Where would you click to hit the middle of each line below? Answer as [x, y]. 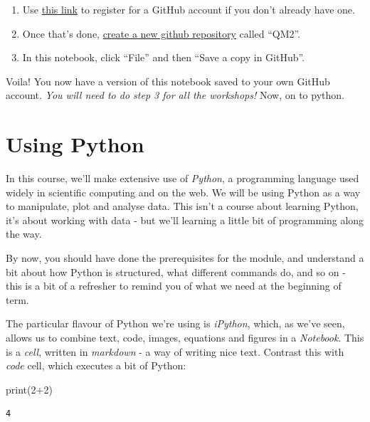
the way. [24, 234]
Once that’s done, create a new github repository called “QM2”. [162, 33]
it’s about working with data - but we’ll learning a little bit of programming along [185, 220]
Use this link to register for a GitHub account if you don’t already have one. [189, 9]
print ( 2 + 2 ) [29, 389]
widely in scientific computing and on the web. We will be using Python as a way [183, 192]
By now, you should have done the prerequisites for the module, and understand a [185, 258]
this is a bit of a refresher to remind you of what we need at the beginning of [174, 286]
